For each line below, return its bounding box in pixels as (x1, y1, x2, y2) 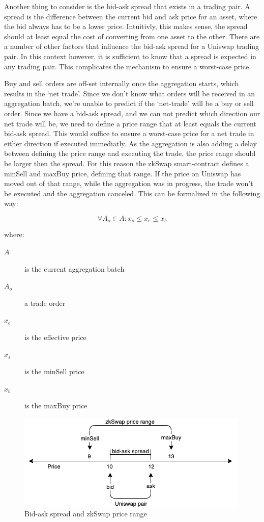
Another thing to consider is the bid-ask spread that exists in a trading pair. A (4, 1, 250, 11)
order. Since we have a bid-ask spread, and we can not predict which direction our (4, 108, 260, 118)
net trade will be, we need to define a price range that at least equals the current (4, 118, 256, 128)
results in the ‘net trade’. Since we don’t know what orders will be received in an (4, 88, 255, 98)
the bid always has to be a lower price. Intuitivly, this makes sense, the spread (4, 21, 248, 32)
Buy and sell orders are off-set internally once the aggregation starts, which (4, 78, 239, 89)
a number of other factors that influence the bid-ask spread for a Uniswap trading (4, 41, 259, 51)
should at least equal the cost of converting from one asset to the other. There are (4, 31, 260, 41)
